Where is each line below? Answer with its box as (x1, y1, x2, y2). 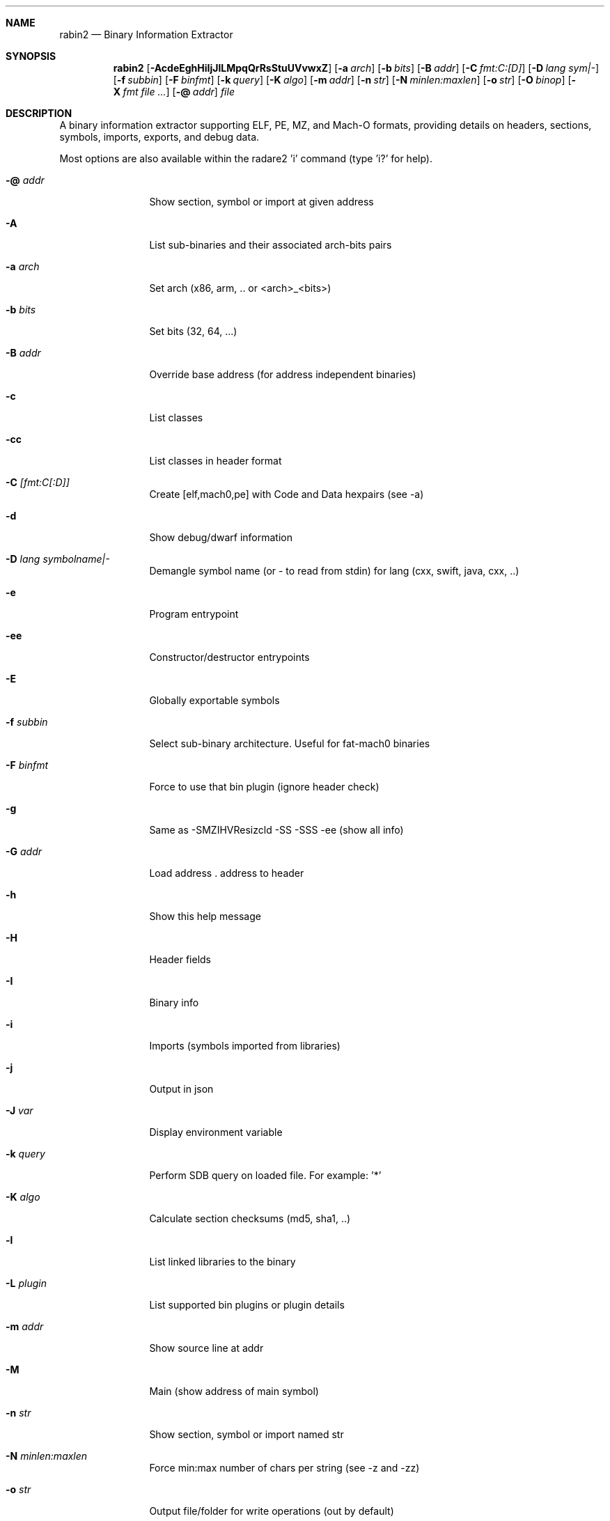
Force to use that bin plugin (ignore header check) (149, 781, 380, 793)
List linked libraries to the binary (149, 1256, 296, 1267)
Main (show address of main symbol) (149, 1385, 319, 1397)
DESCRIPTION (6, 107, 72, 119)
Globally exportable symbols (149, 694, 280, 706)
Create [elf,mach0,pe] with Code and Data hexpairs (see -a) (149, 488, 424, 500)
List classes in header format (149, 455, 282, 467)
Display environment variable (149, 1126, 283, 1138)
